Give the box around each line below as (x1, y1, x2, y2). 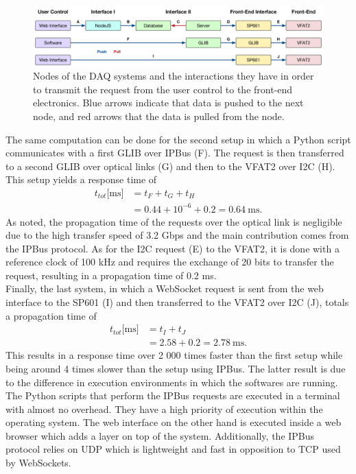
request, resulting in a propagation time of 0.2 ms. (5, 268, 217, 282)
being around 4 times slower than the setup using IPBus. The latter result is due (5, 361, 346, 375)
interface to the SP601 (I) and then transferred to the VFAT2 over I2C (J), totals (5, 295, 349, 309)
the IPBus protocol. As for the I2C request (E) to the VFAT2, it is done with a (5, 241, 340, 255)
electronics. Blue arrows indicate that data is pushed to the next (33, 95, 304, 110)
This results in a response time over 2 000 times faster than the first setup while (5, 348, 343, 362)
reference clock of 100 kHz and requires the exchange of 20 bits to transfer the (5, 254, 334, 269)
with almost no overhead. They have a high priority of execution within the (5, 401, 323, 416)
